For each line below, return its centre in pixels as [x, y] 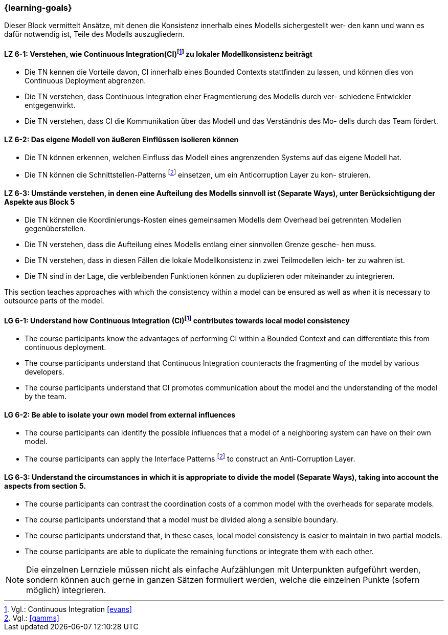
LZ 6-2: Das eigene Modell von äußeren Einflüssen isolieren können [121, 139]
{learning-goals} [38, 8]
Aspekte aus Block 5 [40, 202]
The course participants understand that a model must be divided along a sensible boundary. [182, 520]
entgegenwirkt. [50, 105]
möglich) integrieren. [66, 590]
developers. [44, 372]
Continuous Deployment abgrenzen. [85, 81]
